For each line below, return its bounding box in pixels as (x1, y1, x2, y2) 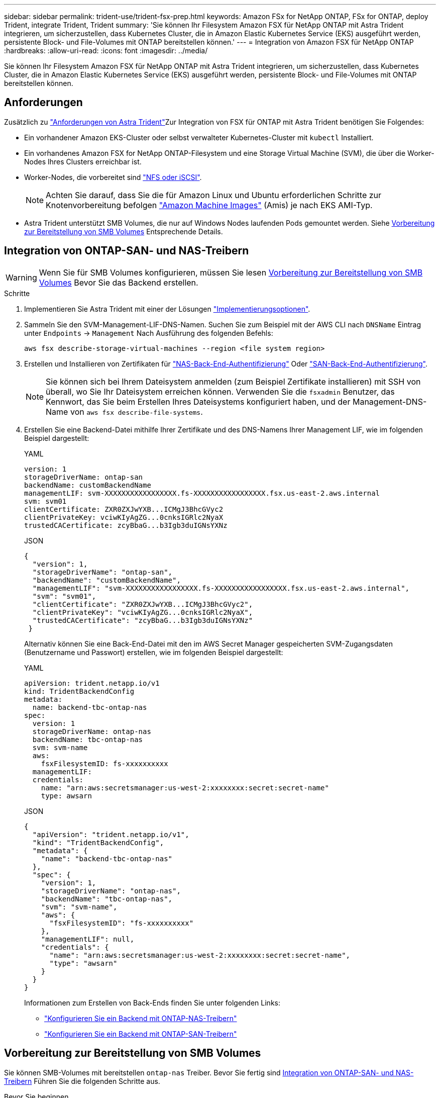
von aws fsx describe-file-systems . (70, 406, 203, 417)
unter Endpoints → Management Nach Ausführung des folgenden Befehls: (24, 328, 273, 337)
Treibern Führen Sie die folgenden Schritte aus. (4, 1076, 160, 1085)
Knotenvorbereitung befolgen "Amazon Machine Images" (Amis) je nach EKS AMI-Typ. (46, 200, 373, 210)
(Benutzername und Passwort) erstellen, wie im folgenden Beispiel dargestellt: (24, 648, 283, 657)
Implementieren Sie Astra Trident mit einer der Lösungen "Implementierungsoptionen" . (24, 304, 310, 313)
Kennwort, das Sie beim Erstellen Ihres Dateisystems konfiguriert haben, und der (46, 396, 351, 407)
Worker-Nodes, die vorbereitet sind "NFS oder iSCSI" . (24, 172, 202, 181)
